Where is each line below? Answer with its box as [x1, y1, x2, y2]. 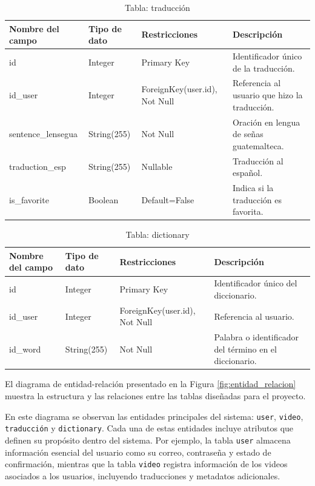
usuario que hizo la [232, 89, 303, 101]
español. [232, 166, 263, 179]
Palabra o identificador [214, 331, 299, 343]
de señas [232, 127, 264, 140]
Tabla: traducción [125, 1, 190, 13]
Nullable [141, 160, 173, 173]
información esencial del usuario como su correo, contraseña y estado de [5, 445, 271, 458]
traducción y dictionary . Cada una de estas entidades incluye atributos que [5, 422, 294, 434]
